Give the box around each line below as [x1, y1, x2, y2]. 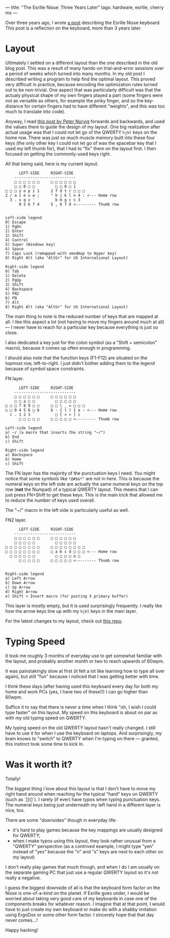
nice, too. [5, 807, 25, 813]
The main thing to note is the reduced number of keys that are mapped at [5, 313, 158, 319]
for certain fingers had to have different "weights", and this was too [24, 103, 165, 109]
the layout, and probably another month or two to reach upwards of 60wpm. [5, 658, 164, 664]
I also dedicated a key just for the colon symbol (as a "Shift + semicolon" [5, 339, 157, 346]
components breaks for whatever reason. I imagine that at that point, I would [5, 901, 165, 907]
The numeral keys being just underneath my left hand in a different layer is [5, 801, 161, 807]
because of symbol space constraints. [5, 366, 85, 372]
